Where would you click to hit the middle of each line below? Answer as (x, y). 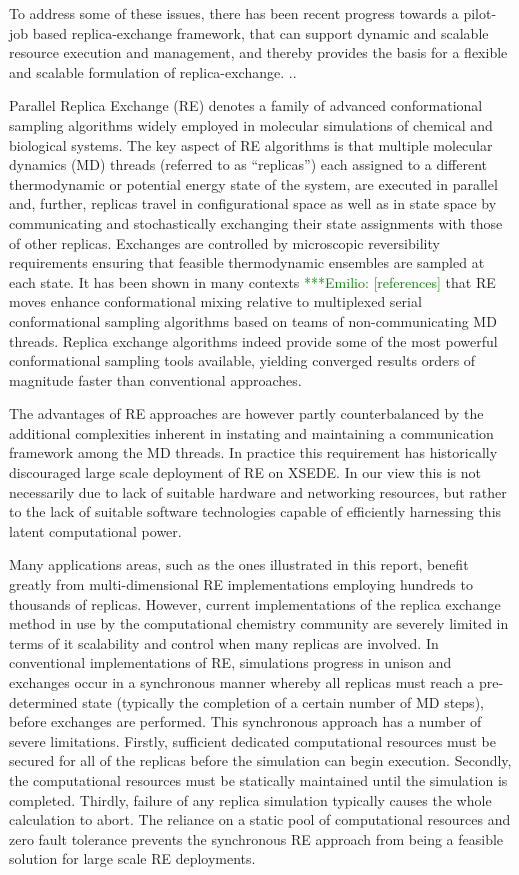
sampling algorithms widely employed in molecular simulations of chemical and (251, 124)
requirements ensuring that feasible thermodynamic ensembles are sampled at (247, 262)
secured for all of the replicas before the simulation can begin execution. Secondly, (260, 760)
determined (43, 701)
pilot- (480, 13)
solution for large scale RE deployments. (132, 858)
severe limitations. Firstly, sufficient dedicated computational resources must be (252, 740)
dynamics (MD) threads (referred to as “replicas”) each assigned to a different (248, 164)
